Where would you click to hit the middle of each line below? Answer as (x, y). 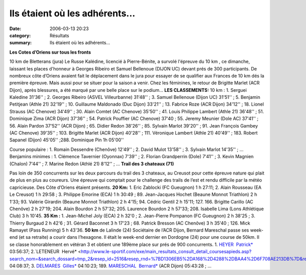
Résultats (59, 35)
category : (20, 35)
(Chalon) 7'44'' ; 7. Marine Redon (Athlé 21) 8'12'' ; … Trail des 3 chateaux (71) (92, 164)
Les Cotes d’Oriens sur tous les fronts (50, 52)
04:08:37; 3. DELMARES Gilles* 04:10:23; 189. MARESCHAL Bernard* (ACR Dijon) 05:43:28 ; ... (110, 266)
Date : (15, 29)
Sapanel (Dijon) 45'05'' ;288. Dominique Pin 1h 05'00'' (67, 140)
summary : (21, 43)
